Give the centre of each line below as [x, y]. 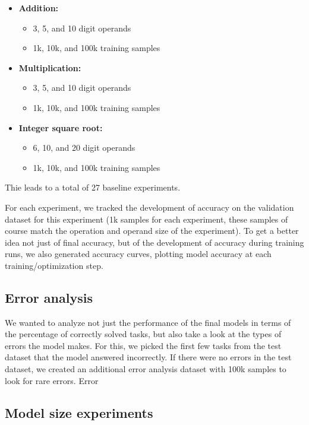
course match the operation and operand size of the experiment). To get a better [152, 231]
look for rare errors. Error [52, 380]
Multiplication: [50, 67]
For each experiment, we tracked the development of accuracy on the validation [149, 207]
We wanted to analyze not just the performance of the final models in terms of [148, 322]
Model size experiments [79, 412]
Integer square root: [61, 127]
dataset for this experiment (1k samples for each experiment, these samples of [146, 219]
